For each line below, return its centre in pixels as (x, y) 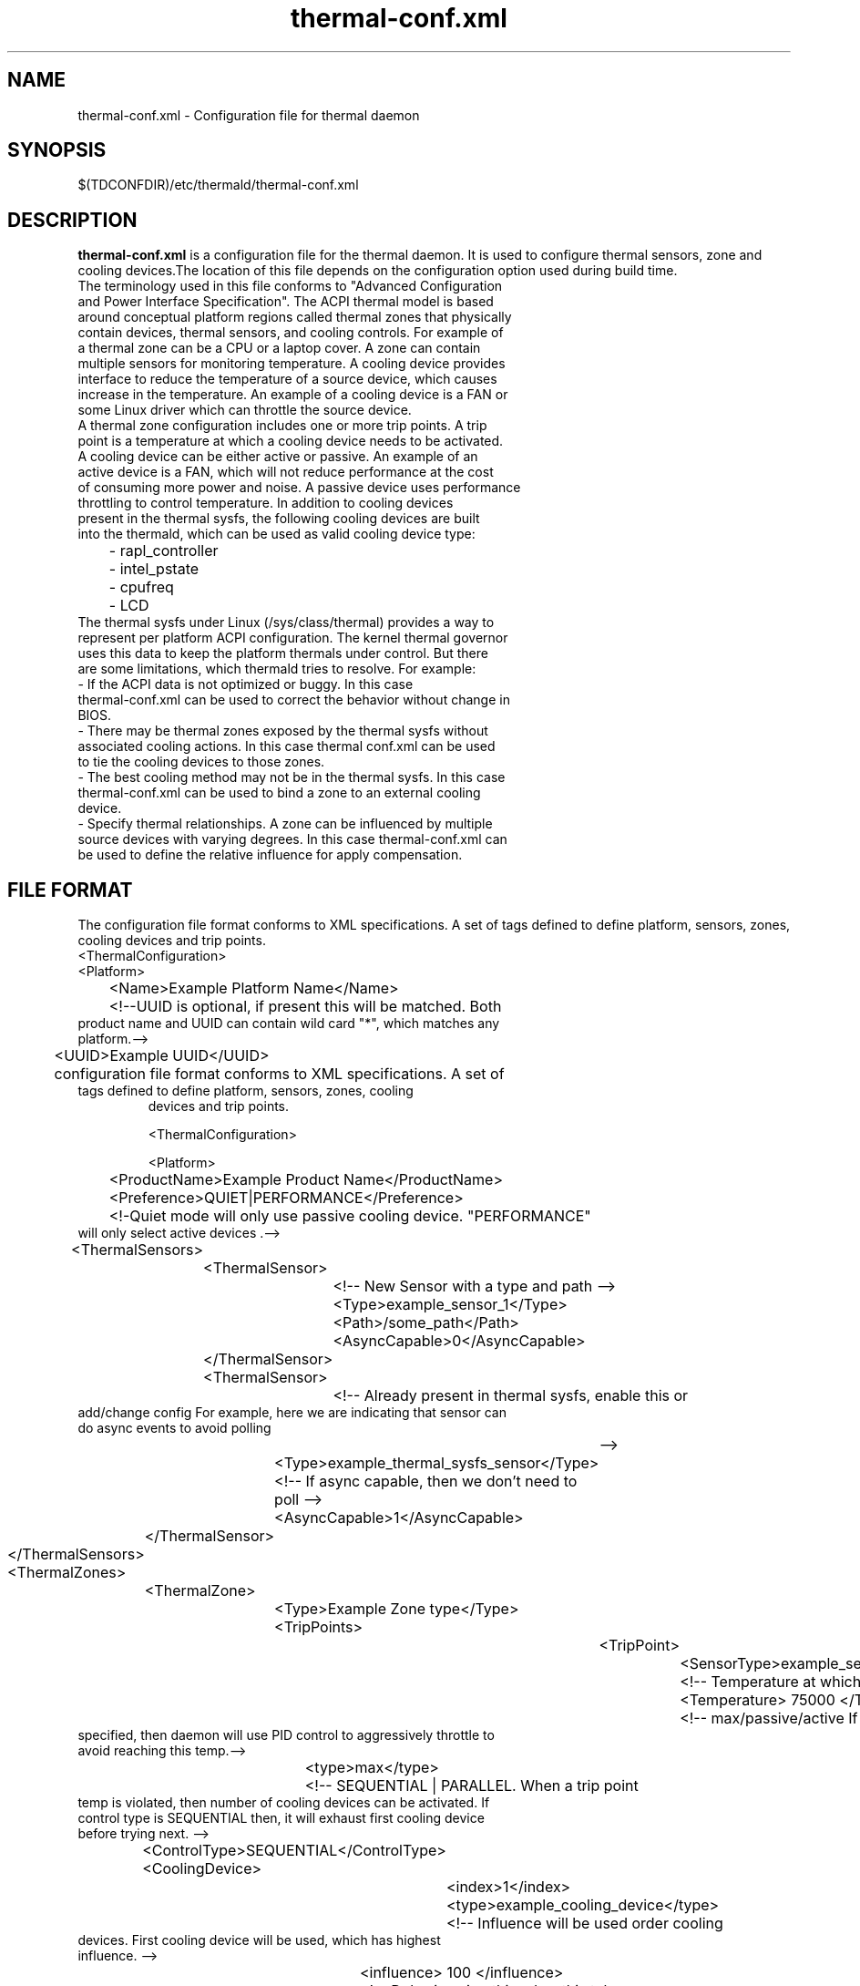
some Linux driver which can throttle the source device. (245, 410)
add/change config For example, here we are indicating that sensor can (292, 1413)
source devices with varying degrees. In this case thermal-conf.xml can (292, 839)
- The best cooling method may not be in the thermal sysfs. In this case (292, 777)
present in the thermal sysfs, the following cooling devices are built (279, 519)
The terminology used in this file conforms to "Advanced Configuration (290, 286)
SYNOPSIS (57, 150)
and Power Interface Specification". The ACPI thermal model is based (286, 302)
